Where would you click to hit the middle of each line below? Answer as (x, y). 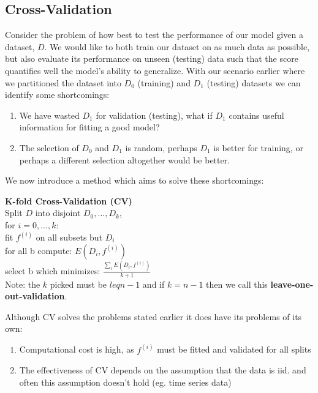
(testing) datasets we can (254, 82)
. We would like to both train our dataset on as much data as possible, (177, 46)
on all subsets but (69, 237)
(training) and (164, 82)
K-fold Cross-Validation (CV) (69, 200)
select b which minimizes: (53, 270)
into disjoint (58, 213)
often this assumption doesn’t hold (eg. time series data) (125, 382)
